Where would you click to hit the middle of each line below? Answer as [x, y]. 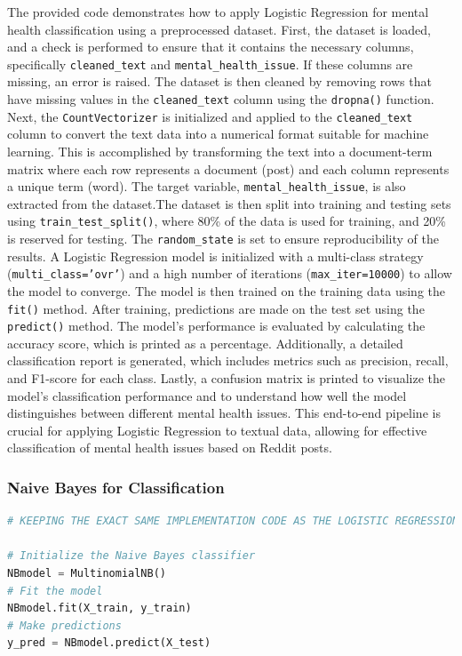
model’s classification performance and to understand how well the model [207, 395]
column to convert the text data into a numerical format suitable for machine [218, 134]
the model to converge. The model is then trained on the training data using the [226, 290]
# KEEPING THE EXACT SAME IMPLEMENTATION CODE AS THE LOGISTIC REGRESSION [233, 521]
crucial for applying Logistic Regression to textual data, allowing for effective [217, 430]
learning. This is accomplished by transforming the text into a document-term [220, 151]
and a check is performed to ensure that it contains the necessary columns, [211, 47]
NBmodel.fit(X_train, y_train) [100, 608]
